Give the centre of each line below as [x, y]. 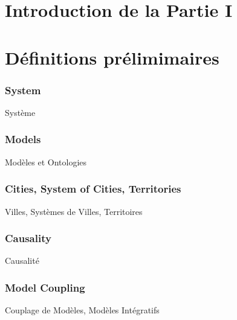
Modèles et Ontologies [46, 162]
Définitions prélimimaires [112, 57]
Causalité [22, 261]
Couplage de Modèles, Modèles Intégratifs [82, 310]
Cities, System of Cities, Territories [93, 189]
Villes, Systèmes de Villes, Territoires [74, 211]
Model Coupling [45, 287]
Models [23, 139]
